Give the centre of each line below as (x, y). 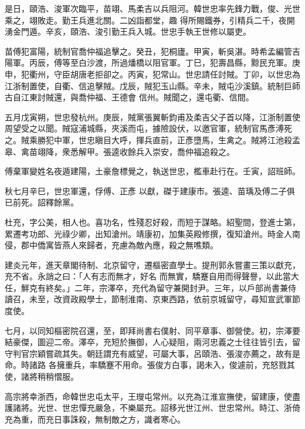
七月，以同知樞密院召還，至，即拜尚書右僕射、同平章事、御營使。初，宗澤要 (152, 330)
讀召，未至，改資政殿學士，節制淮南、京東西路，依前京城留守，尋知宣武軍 (148, 299)
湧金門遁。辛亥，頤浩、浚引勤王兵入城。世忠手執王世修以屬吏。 (128, 31)
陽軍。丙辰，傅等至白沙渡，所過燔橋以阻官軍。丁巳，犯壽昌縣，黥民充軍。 (148, 63)
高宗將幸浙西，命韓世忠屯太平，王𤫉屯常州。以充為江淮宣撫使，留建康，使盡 (152, 396)
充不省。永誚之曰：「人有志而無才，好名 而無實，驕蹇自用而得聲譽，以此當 (148, 276)
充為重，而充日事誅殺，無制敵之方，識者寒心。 (95, 419)
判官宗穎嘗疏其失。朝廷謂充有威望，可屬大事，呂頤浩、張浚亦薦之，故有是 (156, 353)
